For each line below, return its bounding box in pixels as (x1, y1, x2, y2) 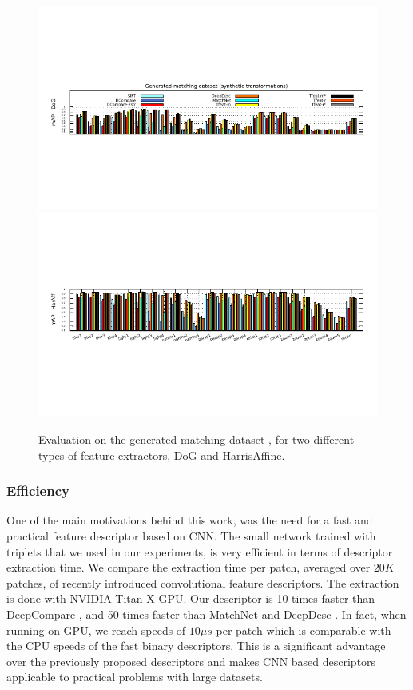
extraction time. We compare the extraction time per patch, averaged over (6, 559, 371, 576)
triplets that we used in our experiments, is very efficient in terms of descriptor (6, 543, 393, 560)
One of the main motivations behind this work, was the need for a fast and (6, 512, 373, 528)
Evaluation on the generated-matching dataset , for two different (38, 430, 355, 447)
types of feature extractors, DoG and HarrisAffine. (38, 446, 285, 463)
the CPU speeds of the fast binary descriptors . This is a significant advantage (6, 637, 386, 654)
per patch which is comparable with (216, 621, 391, 638)
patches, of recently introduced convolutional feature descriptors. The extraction (6, 574, 399, 591)
